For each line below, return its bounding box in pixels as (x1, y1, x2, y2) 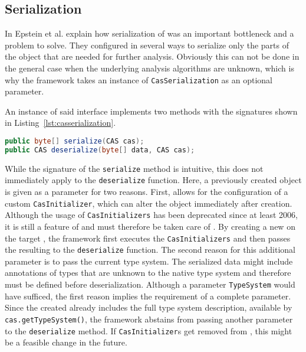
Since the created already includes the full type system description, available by (5, 301, 292, 314)
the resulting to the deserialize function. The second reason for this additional (5, 243, 295, 256)
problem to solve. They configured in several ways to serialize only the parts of (5, 38, 289, 51)
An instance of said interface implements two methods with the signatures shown (5, 105, 298, 117)
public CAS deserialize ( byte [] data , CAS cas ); (5, 145, 195, 154)
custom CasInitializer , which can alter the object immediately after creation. (5, 197, 292, 209)
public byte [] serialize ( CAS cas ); (5, 137, 144, 146)
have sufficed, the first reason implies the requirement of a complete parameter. (5, 289, 291, 302)
